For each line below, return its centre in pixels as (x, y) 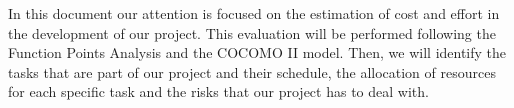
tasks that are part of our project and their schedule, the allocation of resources (252, 71)
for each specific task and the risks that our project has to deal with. (218, 91)
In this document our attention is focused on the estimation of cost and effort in (254, 13)
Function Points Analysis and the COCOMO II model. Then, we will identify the (257, 52)
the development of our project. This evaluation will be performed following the (252, 32)
